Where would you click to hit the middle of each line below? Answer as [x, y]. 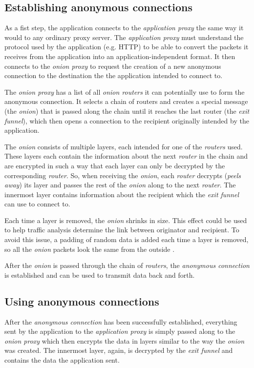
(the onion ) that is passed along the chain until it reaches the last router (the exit [127, 111]
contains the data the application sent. [62, 360]
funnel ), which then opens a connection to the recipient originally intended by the [127, 120]
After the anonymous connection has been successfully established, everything [121, 321]
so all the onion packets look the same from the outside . [90, 249]
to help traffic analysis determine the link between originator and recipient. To [122, 230]
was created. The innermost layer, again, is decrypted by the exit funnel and [119, 350]
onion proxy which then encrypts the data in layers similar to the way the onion [125, 340]
